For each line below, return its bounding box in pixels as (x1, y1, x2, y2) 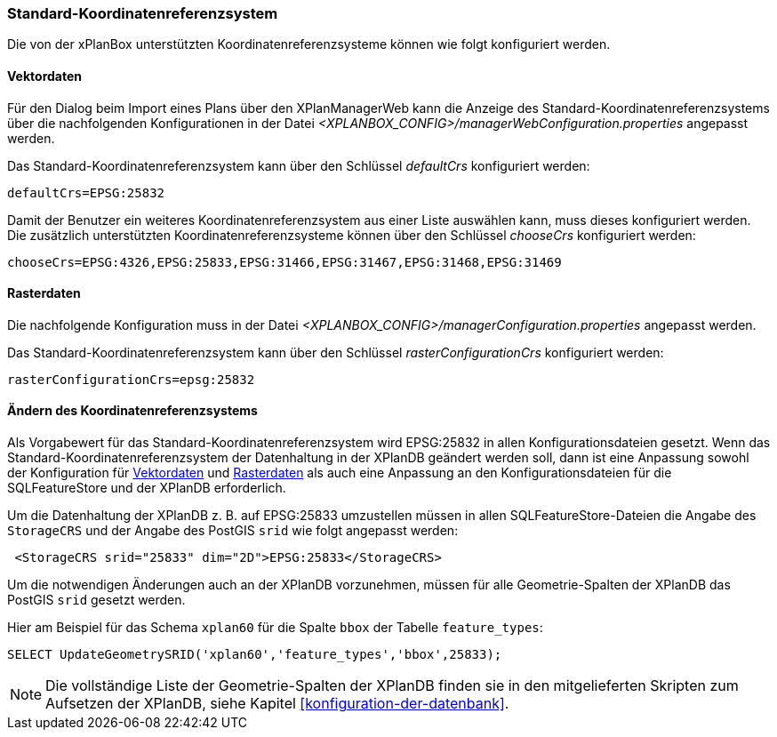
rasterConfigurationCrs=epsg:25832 (7, 372, 255, 387)
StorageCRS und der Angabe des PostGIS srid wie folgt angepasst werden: (7, 523, 459, 539)
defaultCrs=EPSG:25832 (7, 185, 165, 200)
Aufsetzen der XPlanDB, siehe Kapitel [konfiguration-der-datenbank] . (45, 694, 509, 713)
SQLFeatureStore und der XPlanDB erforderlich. (7, 480, 286, 496)
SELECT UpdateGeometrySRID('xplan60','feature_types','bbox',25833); (7, 647, 502, 662)
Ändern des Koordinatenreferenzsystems (7, 403, 258, 419)
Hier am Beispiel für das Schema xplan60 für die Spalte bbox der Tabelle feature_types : (7, 620, 543, 636)
